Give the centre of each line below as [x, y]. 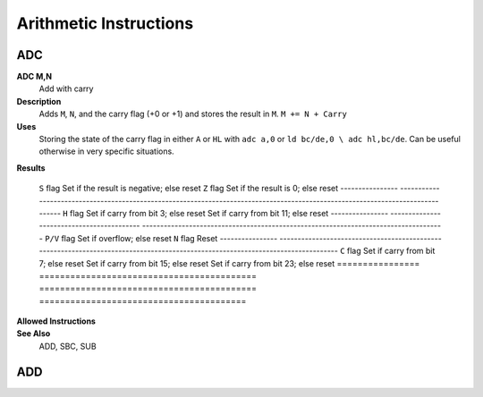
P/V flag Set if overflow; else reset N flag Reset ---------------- [161, 238]
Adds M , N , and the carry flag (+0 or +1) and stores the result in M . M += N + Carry [193, 114]
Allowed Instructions [56, 321]
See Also [34, 334]
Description [39, 101]
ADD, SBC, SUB [68, 346]
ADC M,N [34, 77]
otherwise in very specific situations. [106, 151]
